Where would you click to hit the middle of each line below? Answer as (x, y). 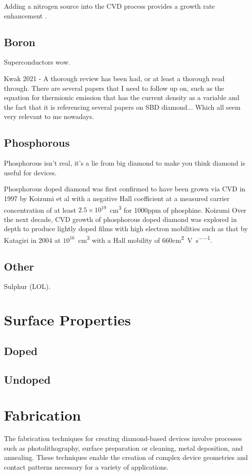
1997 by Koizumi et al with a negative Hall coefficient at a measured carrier (117, 198)
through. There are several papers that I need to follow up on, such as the (114, 88)
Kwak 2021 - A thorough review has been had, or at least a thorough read (114, 78)
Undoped (27, 379)
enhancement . (25, 15)
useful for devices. (30, 172)
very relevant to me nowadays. (49, 116)
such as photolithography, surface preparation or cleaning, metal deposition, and (124, 448)
